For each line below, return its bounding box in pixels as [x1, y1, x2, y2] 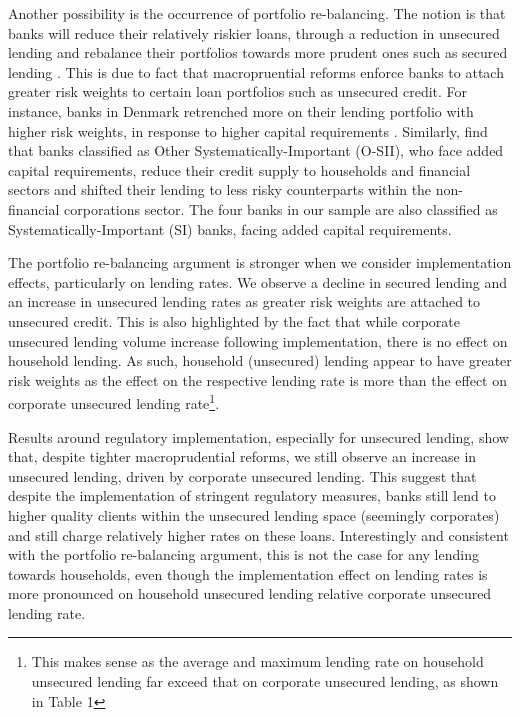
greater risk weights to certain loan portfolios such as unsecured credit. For [8, 81, 468, 102]
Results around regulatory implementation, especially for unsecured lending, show [8, 426, 509, 447]
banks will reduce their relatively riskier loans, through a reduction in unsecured [8, 22, 500, 43]
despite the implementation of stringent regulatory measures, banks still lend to [8, 485, 496, 506]
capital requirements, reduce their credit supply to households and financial [8, 159, 471, 180]
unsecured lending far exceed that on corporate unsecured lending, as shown [31, 671, 499, 692]
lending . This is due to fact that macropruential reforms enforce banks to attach [8, 61, 504, 82]
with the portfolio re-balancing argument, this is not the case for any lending [8, 544, 479, 565]
